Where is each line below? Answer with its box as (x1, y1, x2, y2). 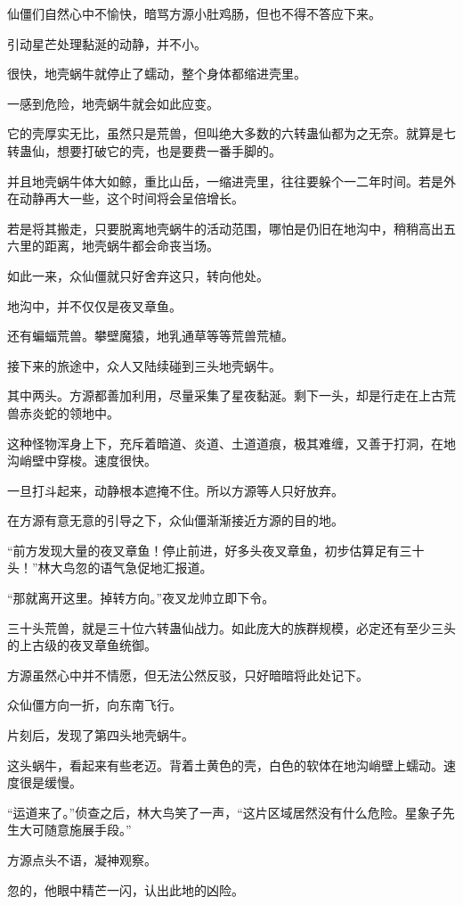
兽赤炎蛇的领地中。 (7, 403, 119, 422)
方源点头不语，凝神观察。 (7, 851, 157, 868)
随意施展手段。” (44, 820, 132, 839)
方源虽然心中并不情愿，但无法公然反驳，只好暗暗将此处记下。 (7, 665, 369, 684)
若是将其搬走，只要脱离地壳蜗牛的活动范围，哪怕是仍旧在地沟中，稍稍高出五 (7, 218, 456, 237)
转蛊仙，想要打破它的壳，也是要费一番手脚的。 (7, 141, 281, 160)
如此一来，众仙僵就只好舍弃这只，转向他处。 (7, 266, 269, 284)
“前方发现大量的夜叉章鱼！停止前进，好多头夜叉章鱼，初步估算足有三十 (7, 540, 425, 559)
